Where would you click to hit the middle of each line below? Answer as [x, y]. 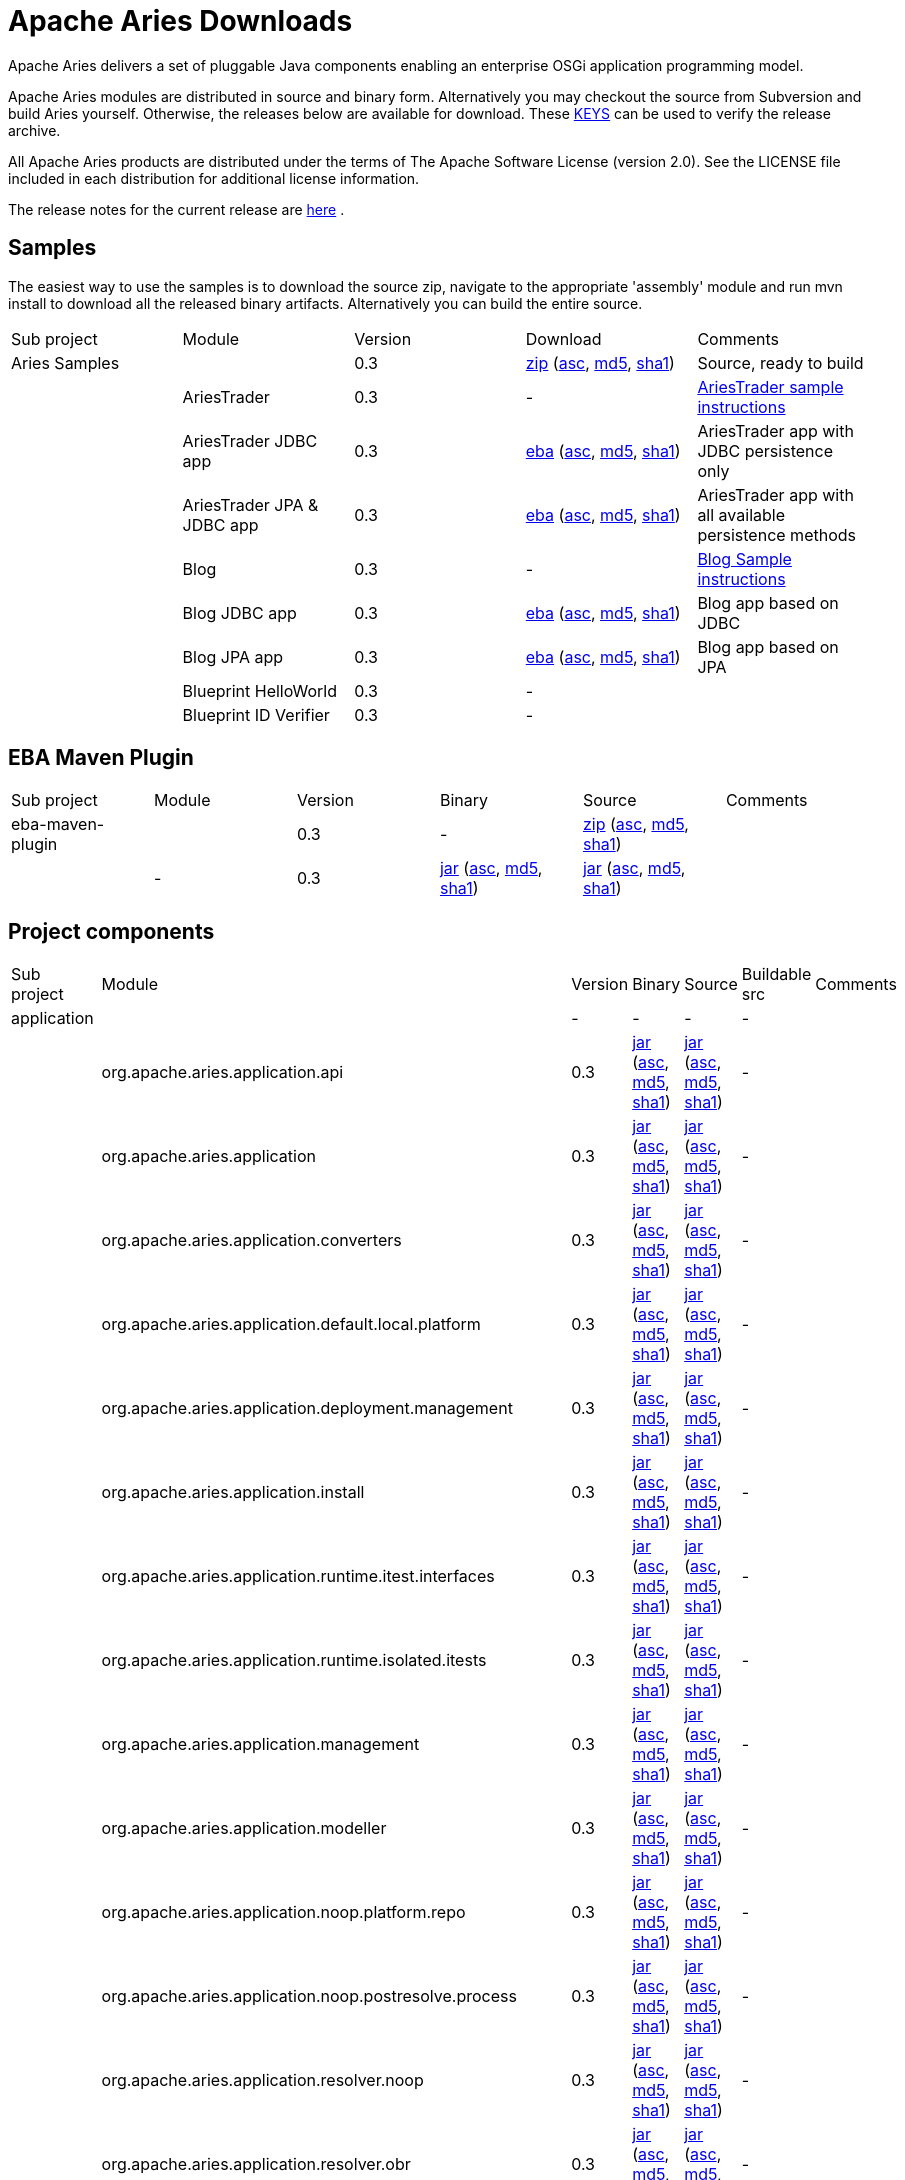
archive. [34, 130]
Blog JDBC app [239, 612]
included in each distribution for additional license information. [214, 178]
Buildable [776, 974]
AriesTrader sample [770, 386]
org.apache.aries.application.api [222, 1072]
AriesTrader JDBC [250, 440]
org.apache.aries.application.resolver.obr [256, 2164]
